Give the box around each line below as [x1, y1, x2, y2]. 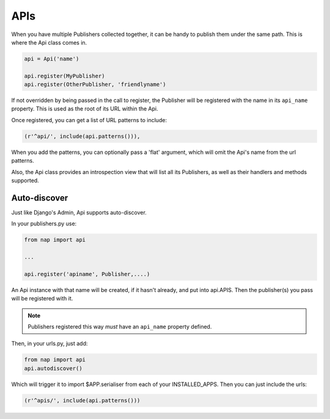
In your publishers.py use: [11, 220, 77, 227]
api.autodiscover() [24, 365, 82, 372]
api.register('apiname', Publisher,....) [24, 271, 150, 277]
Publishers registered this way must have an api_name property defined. [28, 323, 212, 330]
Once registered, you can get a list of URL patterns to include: [11, 116, 167, 123]
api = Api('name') [24, 55, 79, 62]
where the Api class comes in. [11, 38, 87, 46]
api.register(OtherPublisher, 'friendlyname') [24, 81, 166, 88]
